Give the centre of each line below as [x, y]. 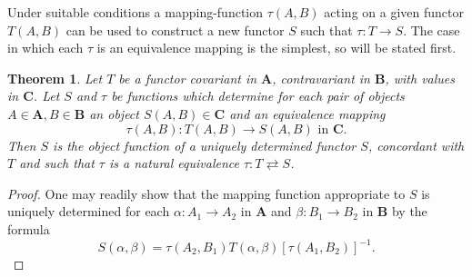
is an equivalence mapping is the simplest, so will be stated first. [276, 48]
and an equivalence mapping [307, 113]
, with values [420, 78]
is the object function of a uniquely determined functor [205, 145]
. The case [432, 30]
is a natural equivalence [174, 163]
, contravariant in [321, 78]
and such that [57, 163]
